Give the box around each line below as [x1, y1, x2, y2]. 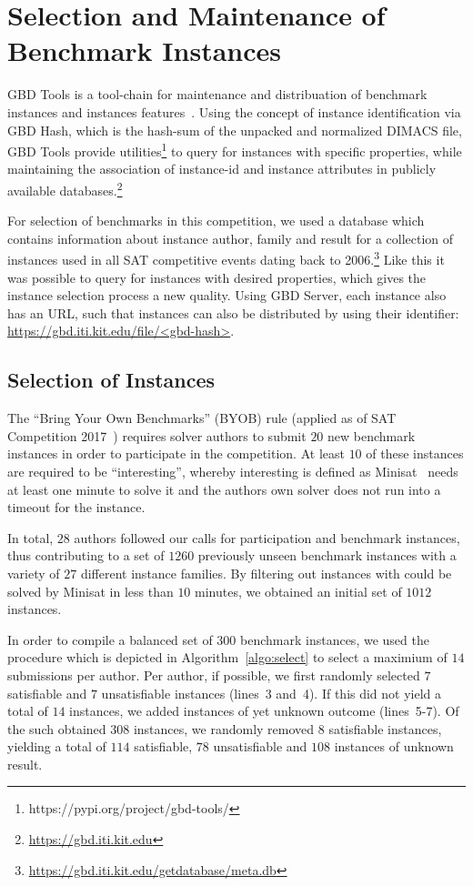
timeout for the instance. [7, 498, 146, 517]
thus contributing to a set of [7, 546, 165, 565]
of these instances [366, 444, 464, 463]
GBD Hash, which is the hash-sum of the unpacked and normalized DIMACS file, [7, 120, 462, 139]
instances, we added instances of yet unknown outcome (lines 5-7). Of [69, 701, 459, 720]
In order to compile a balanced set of [7, 629, 213, 649]
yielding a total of [7, 737, 106, 756]
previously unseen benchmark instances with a [197, 546, 457, 565]
